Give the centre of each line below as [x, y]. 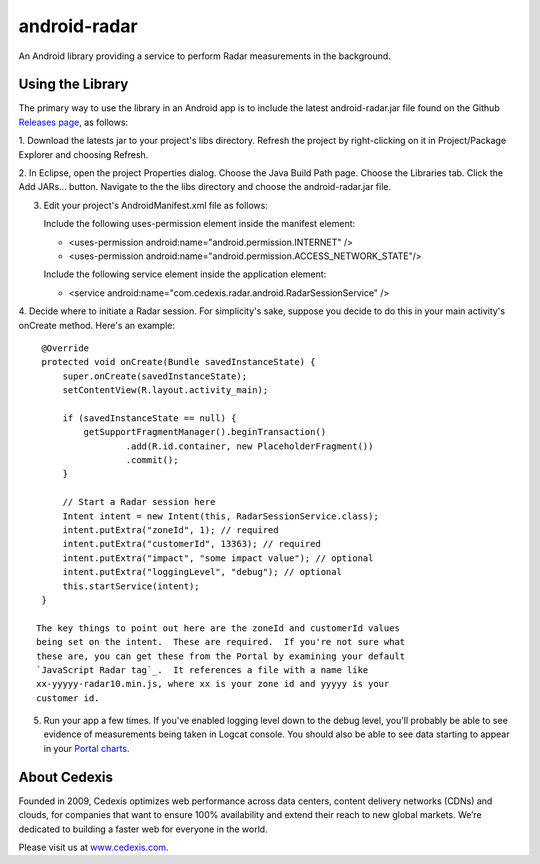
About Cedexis [66, 776]
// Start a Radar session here [139, 502]
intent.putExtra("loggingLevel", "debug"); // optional [202, 572]
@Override [65, 348]
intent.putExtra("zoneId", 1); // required [170, 530]
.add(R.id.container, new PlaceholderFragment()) [249, 446]
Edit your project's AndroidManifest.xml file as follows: [156, 205]
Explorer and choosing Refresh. [83, 154]
